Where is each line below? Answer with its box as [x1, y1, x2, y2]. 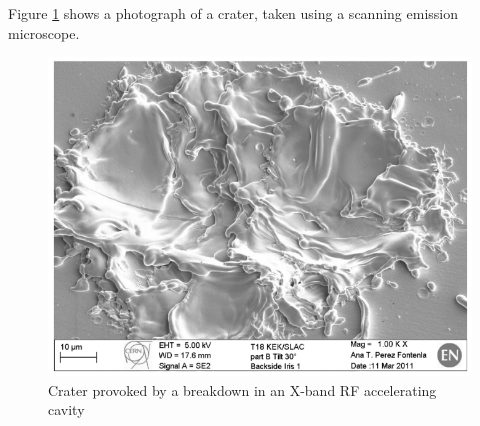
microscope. [8, 22, 80, 43]
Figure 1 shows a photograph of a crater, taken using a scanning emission [8, 3, 458, 23]
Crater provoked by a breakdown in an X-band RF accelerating [48, 379, 437, 400]
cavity [48, 399, 85, 420]
